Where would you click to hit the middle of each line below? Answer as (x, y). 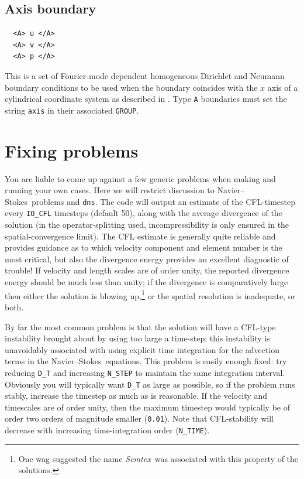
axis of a (283, 87)
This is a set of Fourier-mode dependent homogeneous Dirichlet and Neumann (145, 75)
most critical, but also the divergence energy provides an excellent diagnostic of (147, 259)
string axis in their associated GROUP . (72, 110)
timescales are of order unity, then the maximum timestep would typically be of (147, 407)
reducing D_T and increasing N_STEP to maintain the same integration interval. (145, 372)
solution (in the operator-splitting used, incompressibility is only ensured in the (147, 225)
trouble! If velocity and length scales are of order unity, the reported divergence (147, 270)
